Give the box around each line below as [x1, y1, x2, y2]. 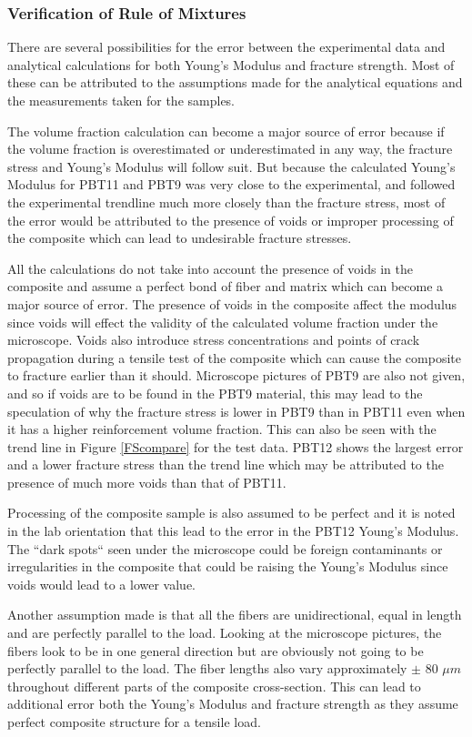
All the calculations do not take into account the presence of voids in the [7, 258, 413, 278]
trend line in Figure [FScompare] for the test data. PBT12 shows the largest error [7, 437, 464, 456]
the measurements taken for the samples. [7, 91, 236, 109]
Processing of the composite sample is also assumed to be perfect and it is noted [7, 503, 456, 522]
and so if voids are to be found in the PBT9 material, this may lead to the [7, 383, 423, 402]
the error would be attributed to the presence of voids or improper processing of [7, 210, 454, 229]
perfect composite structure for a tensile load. [7, 712, 261, 731]
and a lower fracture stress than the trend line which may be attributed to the [7, 455, 444, 474]
